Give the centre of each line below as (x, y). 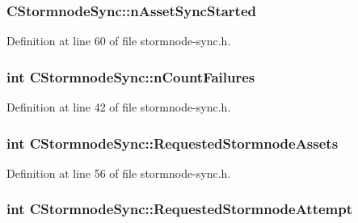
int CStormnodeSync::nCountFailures (131, 76)
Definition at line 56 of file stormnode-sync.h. (119, 173)
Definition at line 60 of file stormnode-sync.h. (119, 41)
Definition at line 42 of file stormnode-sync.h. (119, 107)
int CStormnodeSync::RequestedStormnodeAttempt (180, 209)
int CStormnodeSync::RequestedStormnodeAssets (173, 143)
